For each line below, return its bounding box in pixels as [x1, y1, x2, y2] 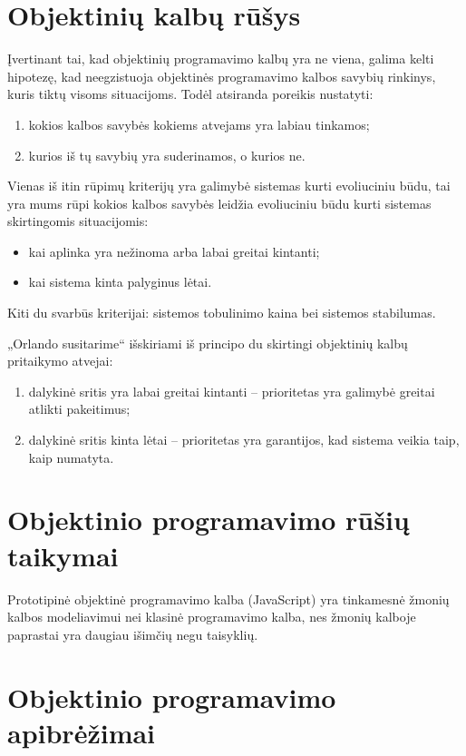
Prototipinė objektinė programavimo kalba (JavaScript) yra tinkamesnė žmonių [7, 589, 450, 608]
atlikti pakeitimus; [28, 399, 131, 418]
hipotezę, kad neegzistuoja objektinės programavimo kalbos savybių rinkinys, [7, 66, 436, 85]
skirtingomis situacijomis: [7, 211, 149, 231]
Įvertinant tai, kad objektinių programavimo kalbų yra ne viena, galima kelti [7, 49, 434, 68]
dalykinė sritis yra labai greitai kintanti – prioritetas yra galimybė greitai [28, 381, 435, 400]
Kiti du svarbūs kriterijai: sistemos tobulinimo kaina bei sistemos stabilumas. [7, 303, 436, 322]
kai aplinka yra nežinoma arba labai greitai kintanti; [28, 241, 320, 260]
